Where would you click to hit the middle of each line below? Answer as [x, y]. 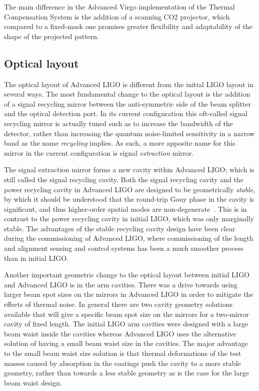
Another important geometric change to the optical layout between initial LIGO [127, 275]
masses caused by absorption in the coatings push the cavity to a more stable [122, 363]
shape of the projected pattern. [51, 36]
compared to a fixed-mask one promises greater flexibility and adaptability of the [128, 26]
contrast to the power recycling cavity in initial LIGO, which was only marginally [129, 219]
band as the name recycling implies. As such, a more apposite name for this [120, 143]
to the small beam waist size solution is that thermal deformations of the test [123, 353]
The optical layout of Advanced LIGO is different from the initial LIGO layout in [129, 84]
